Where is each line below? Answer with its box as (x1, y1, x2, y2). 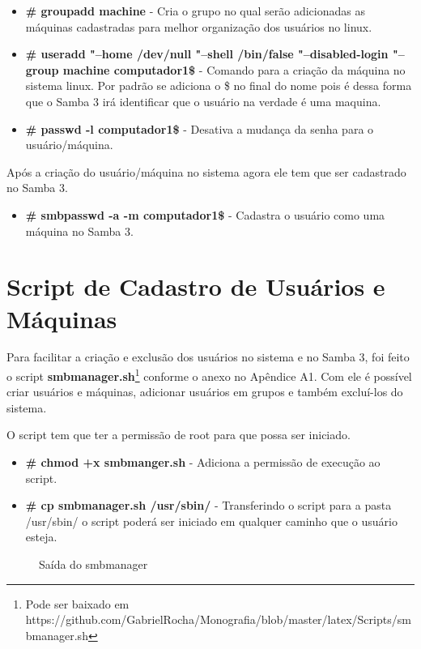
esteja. (25, 528, 57, 545)
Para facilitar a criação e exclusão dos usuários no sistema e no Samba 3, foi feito (6, 348, 410, 365)
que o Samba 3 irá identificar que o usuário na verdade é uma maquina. (25, 92, 381, 109)
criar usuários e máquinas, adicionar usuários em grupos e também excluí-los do (6, 383, 403, 400)
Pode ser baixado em (25, 595, 130, 612)
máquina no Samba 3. (25, 222, 134, 239)
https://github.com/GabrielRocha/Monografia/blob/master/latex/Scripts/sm (25, 611, 411, 628)
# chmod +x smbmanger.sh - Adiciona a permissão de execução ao (25, 454, 381, 471)
